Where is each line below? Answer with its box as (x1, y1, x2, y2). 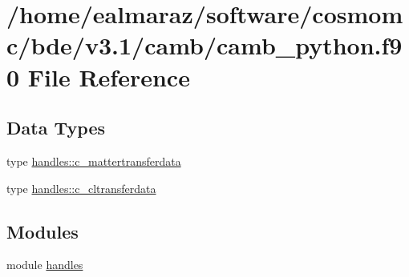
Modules (6, 219, 79, 243)
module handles (6, 256, 83, 273)
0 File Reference (6, 60, 190, 93)
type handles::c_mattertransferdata (6, 152, 181, 169)
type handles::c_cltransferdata (6, 179, 156, 196)
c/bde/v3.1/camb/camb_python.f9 (6, 29, 403, 62)
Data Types (6, 115, 105, 140)
